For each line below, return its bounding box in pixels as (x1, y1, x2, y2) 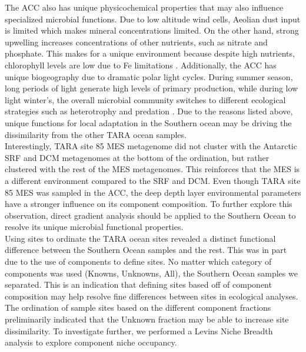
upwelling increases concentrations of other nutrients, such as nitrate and (5, 35, 268, 48)
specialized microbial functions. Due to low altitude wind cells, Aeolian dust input (5, 12, 301, 25)
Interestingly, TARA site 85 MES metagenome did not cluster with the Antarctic (5, 140, 297, 152)
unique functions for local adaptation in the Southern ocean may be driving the (5, 116, 292, 129)
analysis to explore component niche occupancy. (5, 336, 177, 348)
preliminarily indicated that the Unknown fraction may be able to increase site (5, 313, 289, 325)
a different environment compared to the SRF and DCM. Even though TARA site (5, 174, 301, 186)
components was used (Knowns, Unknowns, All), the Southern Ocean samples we (5, 267, 298, 279)
